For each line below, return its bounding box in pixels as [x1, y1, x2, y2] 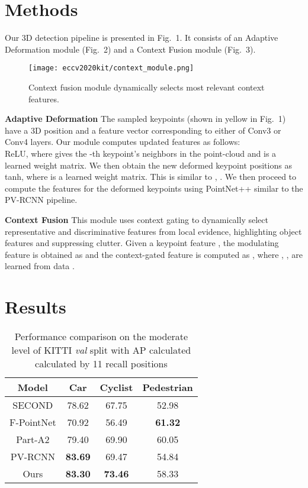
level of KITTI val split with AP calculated [11, 343, 191, 357]
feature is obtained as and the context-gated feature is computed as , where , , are [5, 248, 303, 260]
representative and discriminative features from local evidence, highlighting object [5, 225, 302, 237]
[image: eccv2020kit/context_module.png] [28, 64, 194, 73]
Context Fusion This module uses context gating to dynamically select [5, 213, 268, 225]
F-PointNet [9, 415, 56, 429]
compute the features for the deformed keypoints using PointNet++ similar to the [5, 182, 303, 194]
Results [5, 295, 66, 319]
